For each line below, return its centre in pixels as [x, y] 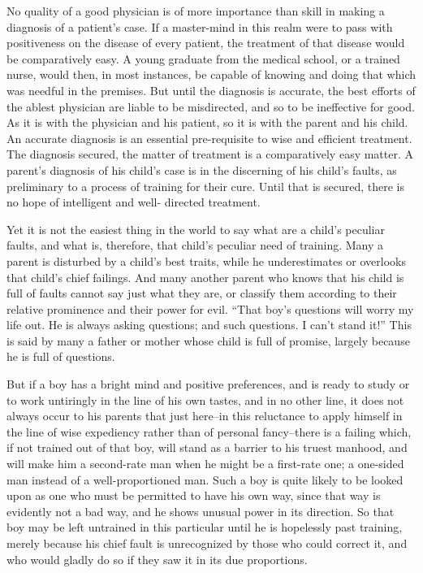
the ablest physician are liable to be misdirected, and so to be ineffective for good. [211, 106]
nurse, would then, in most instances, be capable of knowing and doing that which [211, 74]
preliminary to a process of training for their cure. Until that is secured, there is [205, 186]
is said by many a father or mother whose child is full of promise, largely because [208, 340]
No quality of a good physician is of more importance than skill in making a [196, 11]
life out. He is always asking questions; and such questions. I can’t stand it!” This [209, 325]
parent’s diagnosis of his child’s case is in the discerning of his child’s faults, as [202, 169]
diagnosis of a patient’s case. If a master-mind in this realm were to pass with [200, 26]
